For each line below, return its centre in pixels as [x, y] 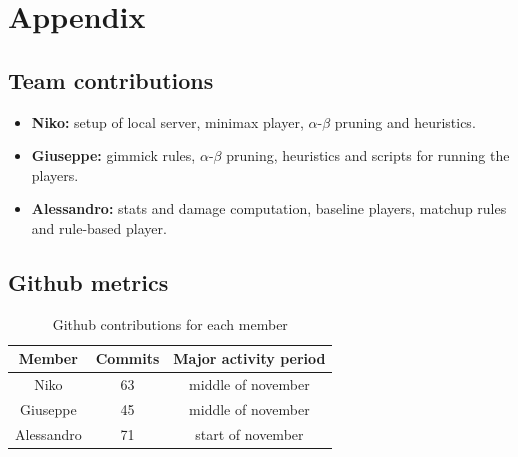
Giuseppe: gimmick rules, [113, 155]
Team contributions [111, 79]
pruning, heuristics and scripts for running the [368, 155]
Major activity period [249, 358]
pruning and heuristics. [405, 121]
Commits [127, 358]
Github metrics [88, 281]
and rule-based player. [99, 227]
